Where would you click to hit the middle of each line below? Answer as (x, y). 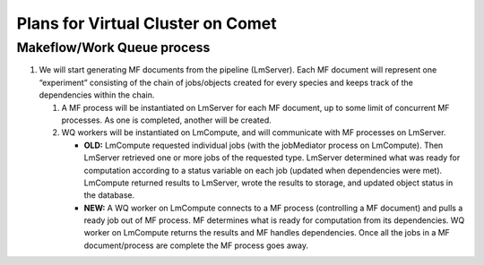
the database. (109, 195)
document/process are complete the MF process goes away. (196, 245)
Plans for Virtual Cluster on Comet (147, 23)
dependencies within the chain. (97, 95)
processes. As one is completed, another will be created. (167, 120)
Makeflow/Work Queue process (113, 47)
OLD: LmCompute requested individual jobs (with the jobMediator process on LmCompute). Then (264, 145)
